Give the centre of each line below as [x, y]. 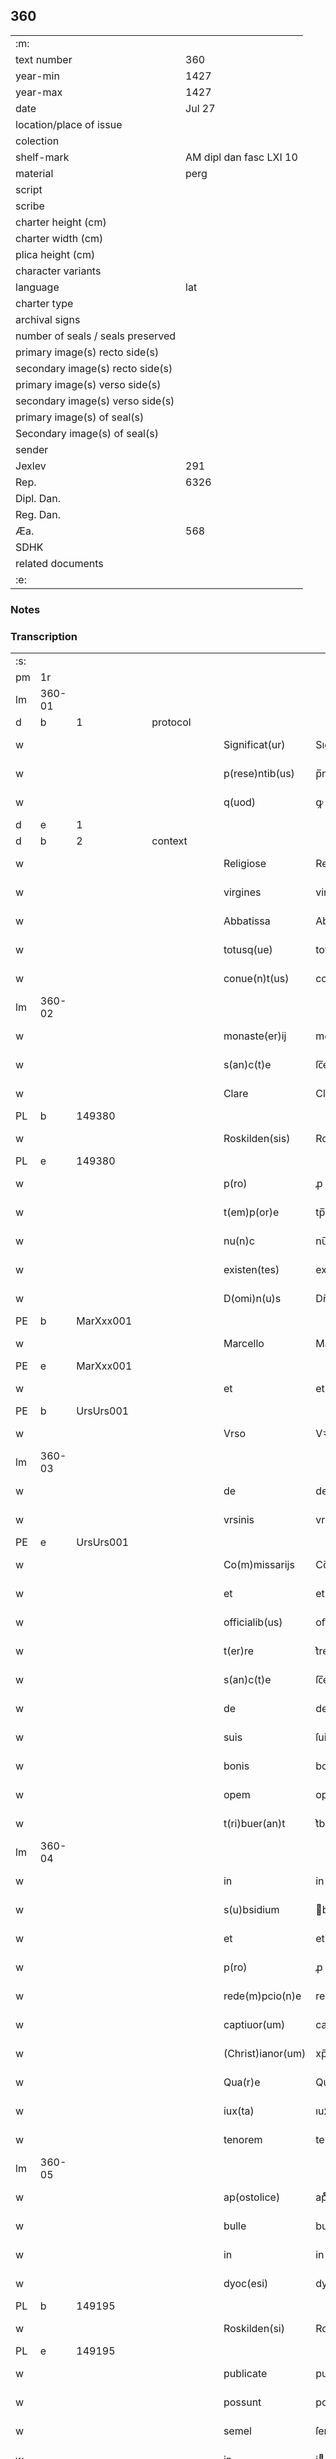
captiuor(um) [254, 2025]
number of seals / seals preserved [96, 336]
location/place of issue [69, 124]
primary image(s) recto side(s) [87, 352]
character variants [58, 271]
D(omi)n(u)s [252, 1299]
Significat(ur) [254, 745]
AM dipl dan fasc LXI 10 [241, 157]
